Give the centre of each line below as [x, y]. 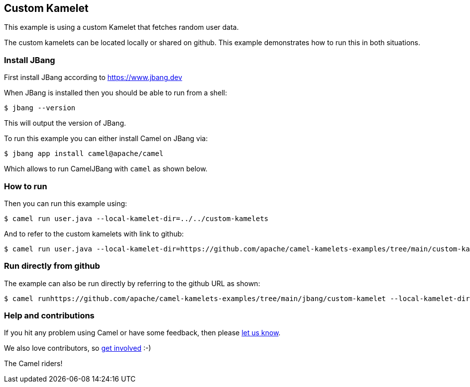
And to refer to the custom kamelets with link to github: [94, 233]
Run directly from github [52, 266]
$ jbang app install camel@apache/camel [84, 154]
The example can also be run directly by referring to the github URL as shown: [132, 283]
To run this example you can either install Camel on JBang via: [106, 139]
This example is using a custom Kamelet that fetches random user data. [121, 27]
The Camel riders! [33, 364]
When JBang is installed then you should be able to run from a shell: [116, 93]
